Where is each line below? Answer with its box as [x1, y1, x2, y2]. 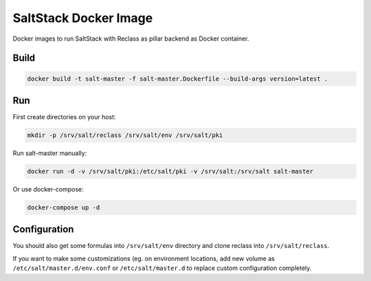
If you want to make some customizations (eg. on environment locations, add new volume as [12, 254, 275, 262]
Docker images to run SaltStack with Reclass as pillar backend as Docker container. [12, 34, 249, 43]
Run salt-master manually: [12, 149, 87, 158]
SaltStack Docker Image [12, 10, 153, 25]
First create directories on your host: [12, 113, 116, 121]
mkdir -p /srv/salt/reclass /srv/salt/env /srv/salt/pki [27, 132, 223, 139]
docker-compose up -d [27, 203, 100, 211]
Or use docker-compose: [12, 185, 84, 193]
